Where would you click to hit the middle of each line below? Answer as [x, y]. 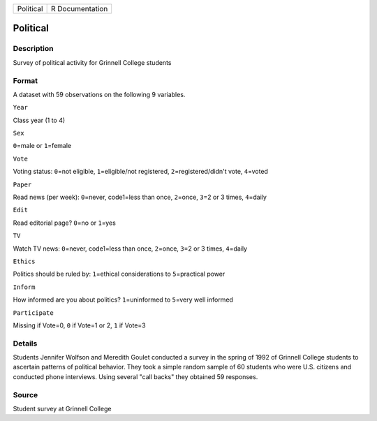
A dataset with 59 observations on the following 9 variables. [99, 94]
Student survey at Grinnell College [62, 409]
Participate [33, 313]
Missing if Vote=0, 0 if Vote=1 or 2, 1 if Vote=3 [79, 325]
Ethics [24, 261]
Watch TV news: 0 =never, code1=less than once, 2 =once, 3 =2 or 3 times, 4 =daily [130, 249]
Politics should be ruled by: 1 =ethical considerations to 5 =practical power [119, 274]
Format [25, 80]
